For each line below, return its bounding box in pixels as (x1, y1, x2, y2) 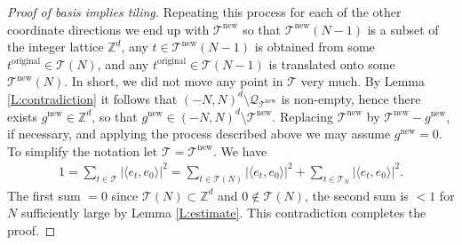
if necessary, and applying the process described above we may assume (7, 124, 391, 143)
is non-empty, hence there (281, 89, 421, 107)
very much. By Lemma (300, 72, 425, 91)
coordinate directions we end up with (7, 20, 210, 38)
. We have (212, 141, 267, 160)
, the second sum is (304, 186, 409, 204)
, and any (97, 54, 149, 73)
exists (7, 107, 37, 125)
